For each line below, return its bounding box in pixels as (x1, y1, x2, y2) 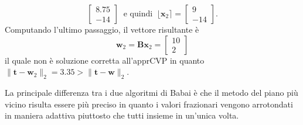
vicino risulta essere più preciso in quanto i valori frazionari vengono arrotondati (5, 98, 293, 110)
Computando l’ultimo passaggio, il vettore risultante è (5, 23, 199, 35)
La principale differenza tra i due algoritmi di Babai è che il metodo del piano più (5, 86, 298, 98)
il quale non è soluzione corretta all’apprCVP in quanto (5, 54, 205, 66)
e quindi (123, 10, 153, 18)
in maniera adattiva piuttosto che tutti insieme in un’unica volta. (5, 109, 239, 121)
